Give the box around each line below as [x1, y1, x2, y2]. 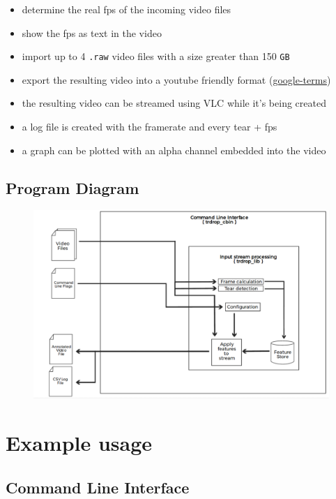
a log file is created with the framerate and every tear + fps [22, 119, 277, 134]
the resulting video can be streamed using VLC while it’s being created [22, 96, 326, 110]
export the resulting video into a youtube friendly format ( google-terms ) [22, 72, 331, 87]
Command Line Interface [6, 476, 190, 498]
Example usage [6, 429, 153, 457]
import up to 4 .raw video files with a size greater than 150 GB [22, 49, 290, 64]
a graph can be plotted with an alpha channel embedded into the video [22, 142, 326, 157]
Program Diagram [6, 177, 139, 198]
